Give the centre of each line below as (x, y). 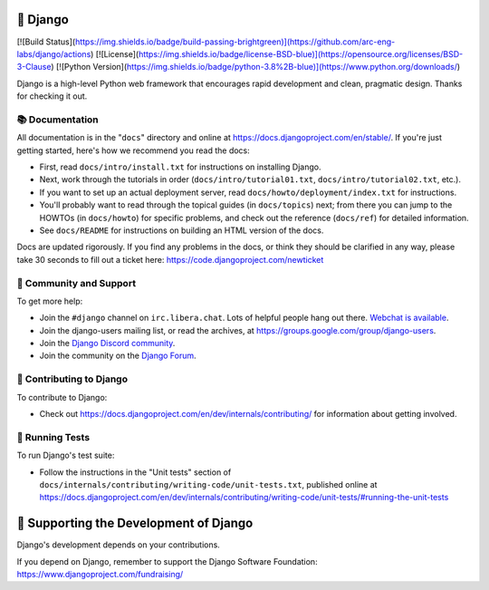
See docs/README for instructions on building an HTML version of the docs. (182, 230)
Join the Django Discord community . (107, 343)
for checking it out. (52, 96)
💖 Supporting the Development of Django (135, 523)
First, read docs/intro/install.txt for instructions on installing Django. (180, 167)
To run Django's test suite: (66, 455)
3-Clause (34, 67)
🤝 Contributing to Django (72, 379)
